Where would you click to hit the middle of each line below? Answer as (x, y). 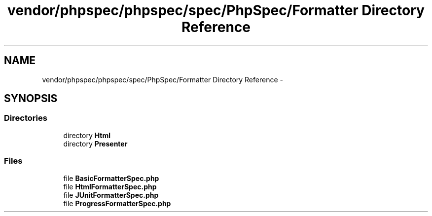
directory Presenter (95, 144)
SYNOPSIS (31, 99)
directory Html (87, 135)
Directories (26, 118)
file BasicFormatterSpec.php (111, 178)
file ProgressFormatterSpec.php (117, 203)
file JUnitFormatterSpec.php (111, 195)
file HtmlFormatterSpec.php (110, 186)
